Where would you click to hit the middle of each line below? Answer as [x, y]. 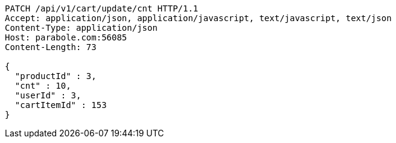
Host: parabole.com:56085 [66, 37]
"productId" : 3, [56, 76]
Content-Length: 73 [51, 47]
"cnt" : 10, [43, 86]
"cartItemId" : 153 [61, 105]
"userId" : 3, [48, 95]
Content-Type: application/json [81, 28]
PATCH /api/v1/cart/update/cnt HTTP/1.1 [102, 8]
